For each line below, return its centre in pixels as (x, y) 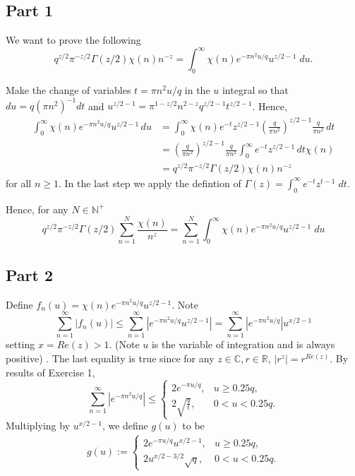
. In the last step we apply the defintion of (150, 183)
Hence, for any (37, 209)
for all (19, 183)
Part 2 (30, 274)
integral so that (255, 90)
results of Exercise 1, (50, 372)
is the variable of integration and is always (243, 344)
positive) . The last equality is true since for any (110, 358)
